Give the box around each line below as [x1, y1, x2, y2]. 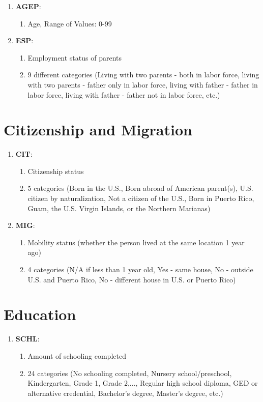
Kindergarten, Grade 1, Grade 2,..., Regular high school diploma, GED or [27, 378, 258, 388]
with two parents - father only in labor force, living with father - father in [27, 79, 258, 90]
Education [4, 304, 76, 325]
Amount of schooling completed [27, 350, 126, 361]
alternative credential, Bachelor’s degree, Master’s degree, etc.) [27, 387, 223, 398]
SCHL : [15, 333, 40, 344]
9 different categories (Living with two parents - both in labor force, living [27, 69, 259, 80]
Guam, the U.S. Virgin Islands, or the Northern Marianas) [27, 203, 211, 213]
